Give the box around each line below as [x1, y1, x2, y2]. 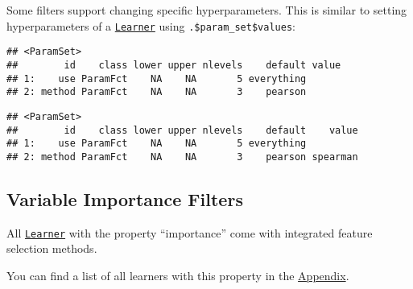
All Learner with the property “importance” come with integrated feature [6, 224, 373, 241]
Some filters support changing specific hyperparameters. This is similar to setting [6, 2, 407, 18]
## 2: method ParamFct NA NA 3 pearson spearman [6, 151, 358, 163]
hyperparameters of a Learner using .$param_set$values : [6, 17, 295, 34]
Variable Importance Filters [6, 186, 243, 211]
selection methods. [6, 240, 97, 257]
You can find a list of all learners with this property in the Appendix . [6, 266, 349, 283]
